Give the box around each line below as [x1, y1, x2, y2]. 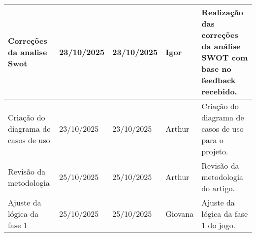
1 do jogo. [201, 219, 236, 231]
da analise [8, 46, 47, 58]
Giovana [165, 208, 194, 219]
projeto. [201, 146, 228, 157]
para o [201, 134, 224, 146]
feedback [201, 74, 236, 86]
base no [201, 63, 231, 74]
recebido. [201, 86, 237, 97]
